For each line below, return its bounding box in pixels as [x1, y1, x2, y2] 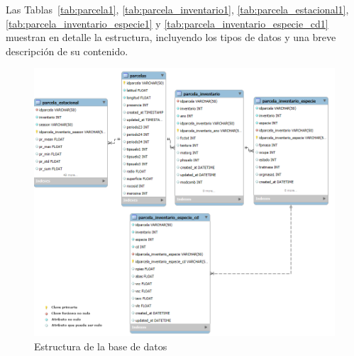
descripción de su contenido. [6, 43, 128, 58]
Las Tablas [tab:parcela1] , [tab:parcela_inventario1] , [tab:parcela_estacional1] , [6, 2, 349, 16]
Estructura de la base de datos [34, 338, 167, 353]
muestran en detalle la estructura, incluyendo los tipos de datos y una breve [6, 30, 336, 45]
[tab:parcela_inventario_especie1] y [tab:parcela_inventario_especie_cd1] [6, 16, 328, 30]
